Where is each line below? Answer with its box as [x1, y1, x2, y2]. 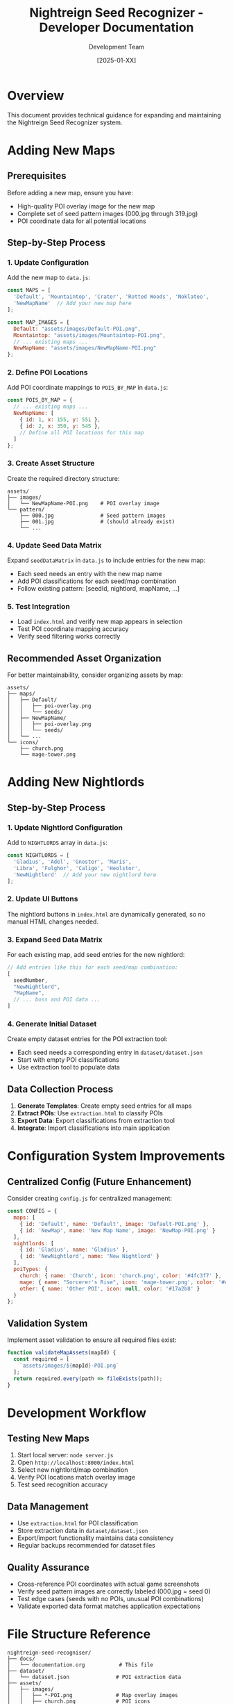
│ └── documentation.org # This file [7, 1661, 154, 1669]
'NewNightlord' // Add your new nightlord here [13, 871, 157, 878]
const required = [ [13, 1356, 70, 1363]
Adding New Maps [7, 142, 116, 158]
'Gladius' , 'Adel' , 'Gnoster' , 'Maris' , [13, 858, 132, 865]
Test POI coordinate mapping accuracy [17, 625, 129, 633]
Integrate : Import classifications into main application [17, 1124, 171, 1132]
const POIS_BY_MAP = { [7, 397, 73, 404]
